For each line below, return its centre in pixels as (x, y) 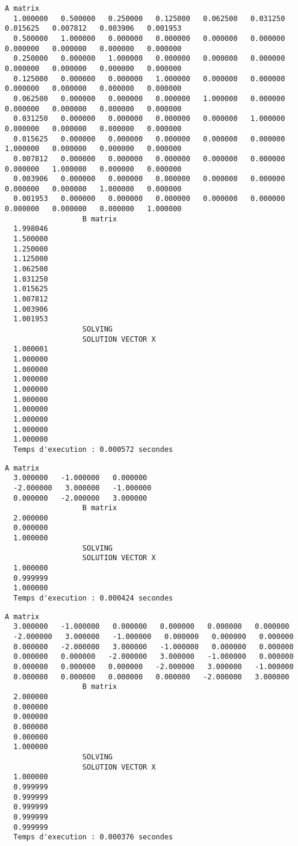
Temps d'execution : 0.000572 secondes (93, 449)
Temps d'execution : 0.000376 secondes (93, 837)
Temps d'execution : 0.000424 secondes (93, 598)
